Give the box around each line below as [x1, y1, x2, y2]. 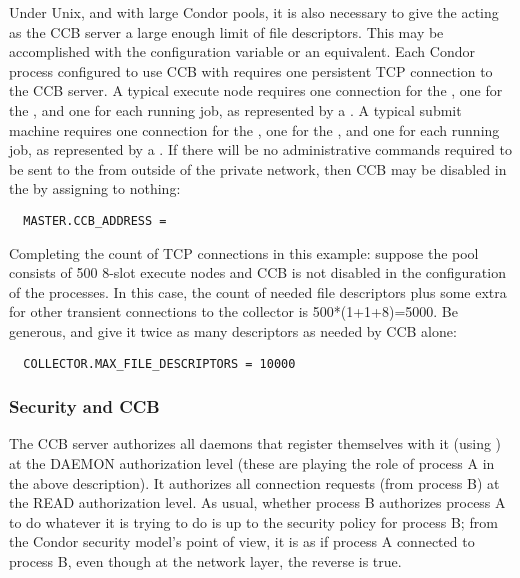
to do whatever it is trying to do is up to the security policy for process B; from [9, 511, 498, 532]
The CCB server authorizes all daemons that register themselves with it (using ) [9, 433, 502, 454]
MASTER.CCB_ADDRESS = [23, 213, 167, 228]
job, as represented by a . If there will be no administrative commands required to [9, 139, 512, 160]
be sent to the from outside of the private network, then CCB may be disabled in [9, 158, 507, 179]
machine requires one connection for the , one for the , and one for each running [9, 119, 500, 140]
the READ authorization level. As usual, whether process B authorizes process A [9, 492, 506, 513]
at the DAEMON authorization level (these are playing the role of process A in [9, 453, 495, 474]
